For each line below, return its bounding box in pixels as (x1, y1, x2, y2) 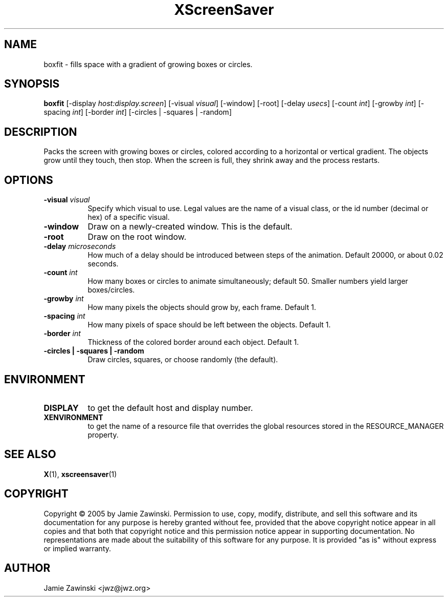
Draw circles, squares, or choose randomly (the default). (87, 355, 278, 364)
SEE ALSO (4, 448, 56, 461)
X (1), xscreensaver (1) (43, 469, 117, 479)
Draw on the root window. (87, 232, 187, 242)
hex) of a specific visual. (87, 213, 170, 222)
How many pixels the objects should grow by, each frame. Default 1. (87, 303, 316, 312)
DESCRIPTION (4, 125, 77, 138)
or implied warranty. (43, 544, 111, 553)
